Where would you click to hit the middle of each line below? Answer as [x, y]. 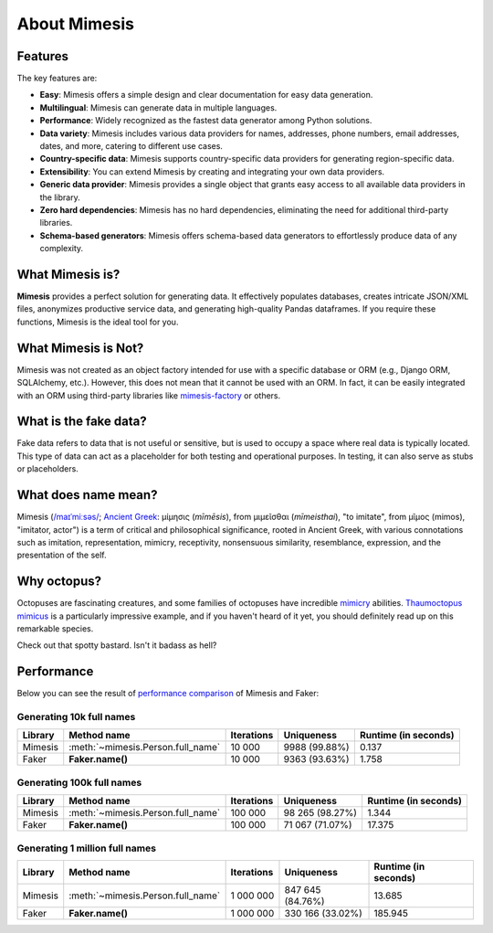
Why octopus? [59, 582]
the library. [60, 197]
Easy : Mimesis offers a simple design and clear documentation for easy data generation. [206, 95]
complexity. [62, 249]
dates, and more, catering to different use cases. [131, 146]
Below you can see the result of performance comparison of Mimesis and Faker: [168, 694]
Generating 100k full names [79, 782]
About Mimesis [75, 24]
